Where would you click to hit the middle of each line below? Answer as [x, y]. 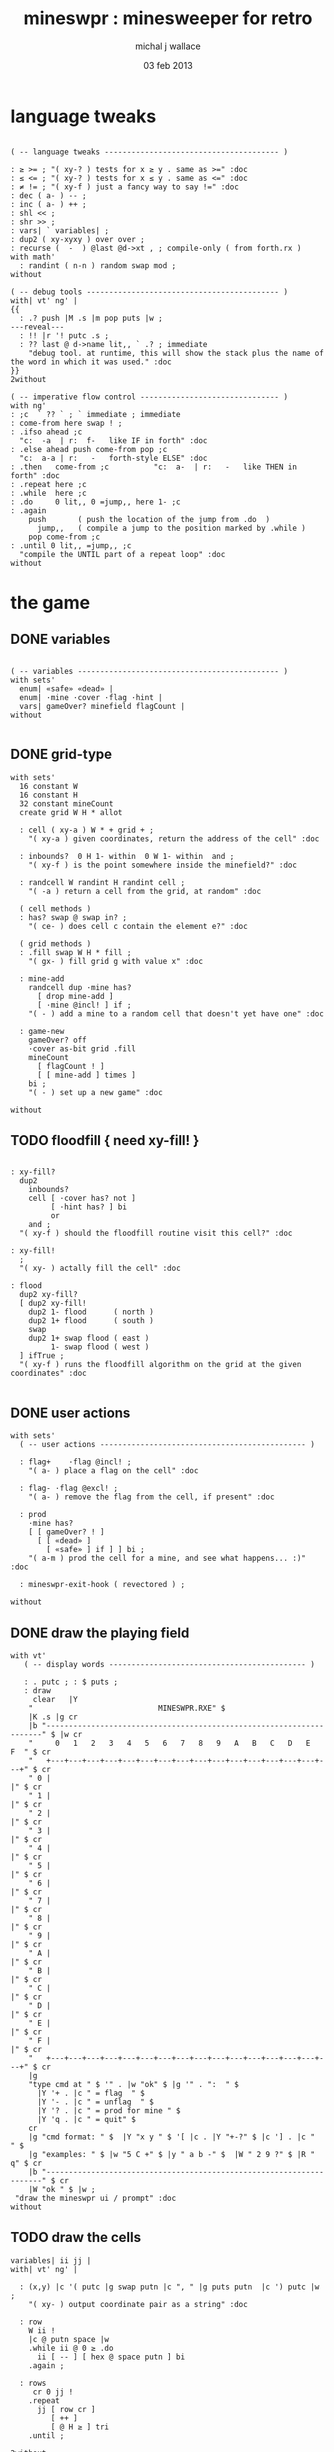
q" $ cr [26, 2163]
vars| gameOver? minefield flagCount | [102, 706]
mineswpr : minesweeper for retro [168, 18]
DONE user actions [70, 1412]
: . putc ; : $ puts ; [70, 1682]
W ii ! [42, 2330]
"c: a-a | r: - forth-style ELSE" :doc [113, 458]
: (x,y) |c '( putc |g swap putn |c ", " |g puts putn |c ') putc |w [169, 2287]
